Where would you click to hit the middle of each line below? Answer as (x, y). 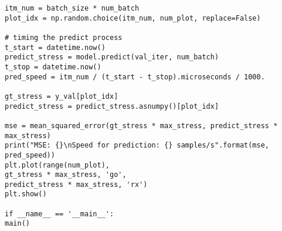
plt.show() (26, 194)
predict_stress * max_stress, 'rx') (76, 184)
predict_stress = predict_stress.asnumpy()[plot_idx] (112, 106)
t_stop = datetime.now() (53, 67)
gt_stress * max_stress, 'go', (66, 175)
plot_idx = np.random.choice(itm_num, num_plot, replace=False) (133, 18)
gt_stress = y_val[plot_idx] (62, 96)
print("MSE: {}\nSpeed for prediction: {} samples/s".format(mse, (137, 145)
